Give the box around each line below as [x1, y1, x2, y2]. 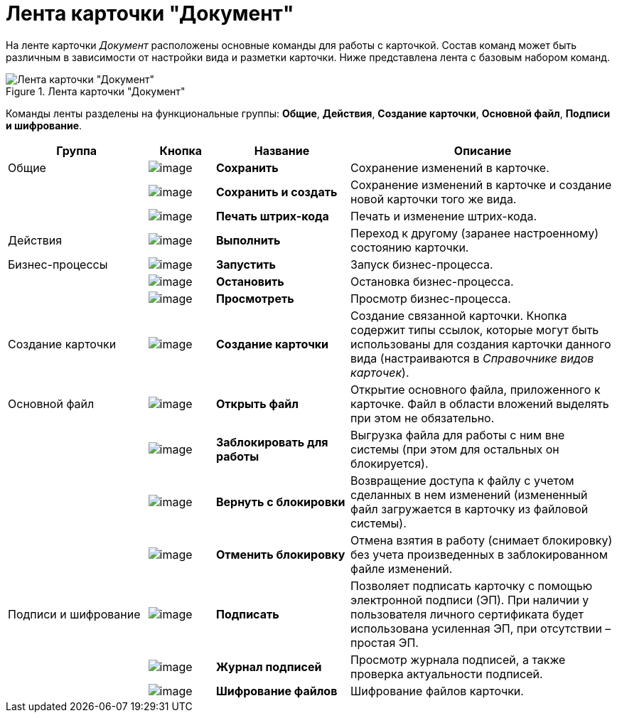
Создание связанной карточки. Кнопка [350, 308, 567, 323]
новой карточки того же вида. [350, 191, 517, 206]
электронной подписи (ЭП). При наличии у [350, 592, 589, 607]
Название [254, 143, 310, 158]
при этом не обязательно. [350, 410, 495, 425]
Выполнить [216, 232, 281, 247]
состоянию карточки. [350, 240, 469, 254]
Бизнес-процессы [8, 257, 108, 272]
